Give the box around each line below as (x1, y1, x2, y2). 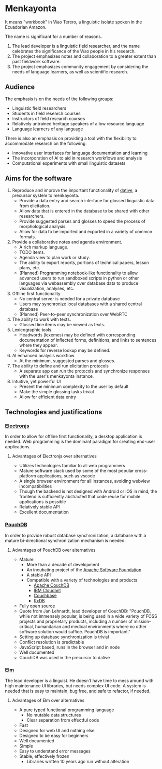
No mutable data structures (26, 712, 81, 717)
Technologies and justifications (5, 408, 103, 416)
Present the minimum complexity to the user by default (19, 384, 129, 389)
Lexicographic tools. (12, 327, 53, 332)
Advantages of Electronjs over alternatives (12, 453, 97, 459)
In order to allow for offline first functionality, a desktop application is (5, 434, 142, 439)
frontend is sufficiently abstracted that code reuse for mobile (19, 494, 141, 500)
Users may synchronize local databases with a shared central (19, 301, 142, 307)
